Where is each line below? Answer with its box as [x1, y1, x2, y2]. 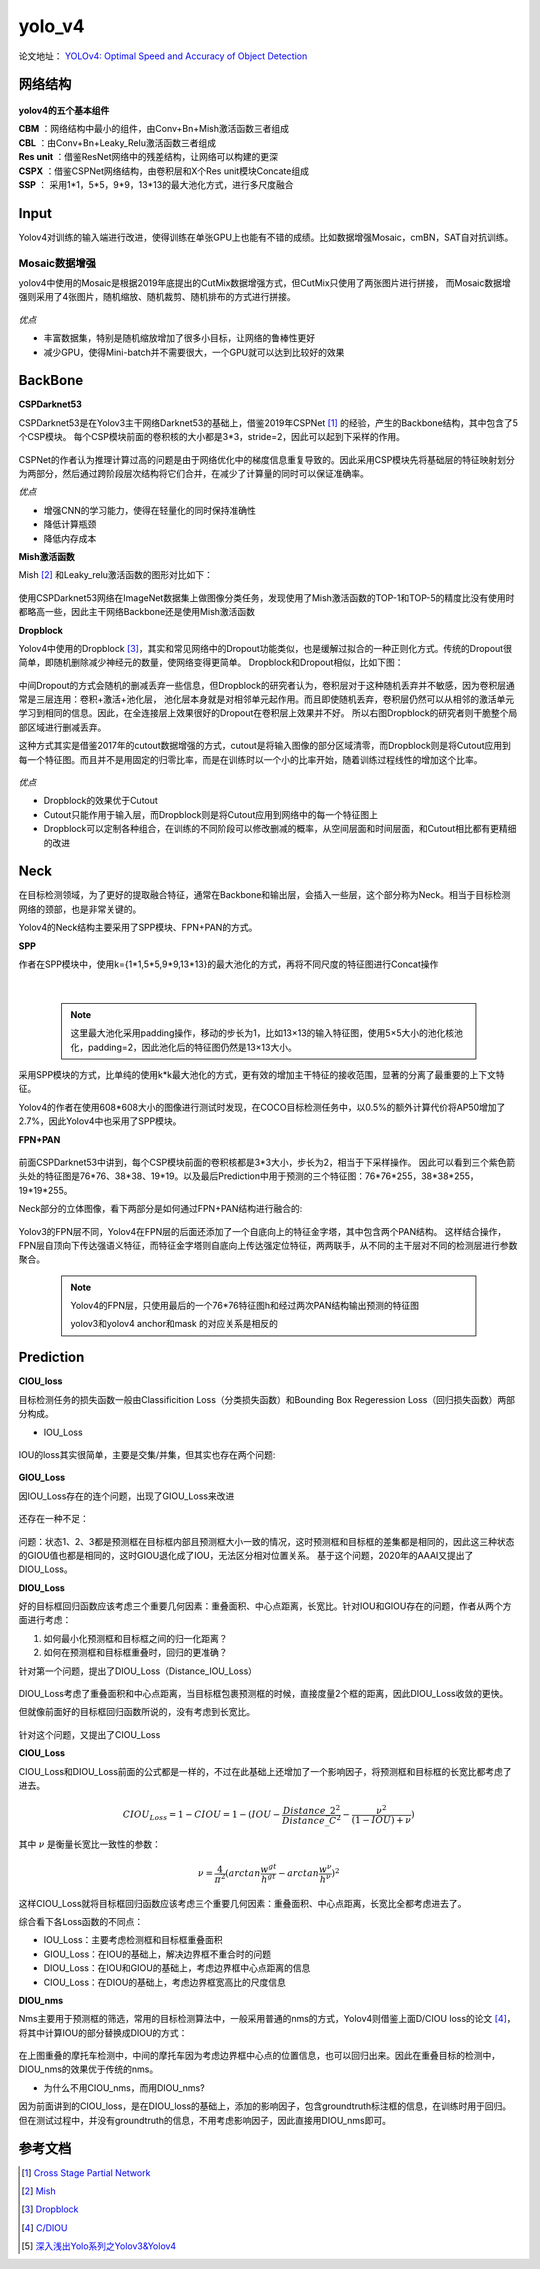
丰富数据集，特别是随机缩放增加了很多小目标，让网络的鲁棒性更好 [43, 332, 315, 344]
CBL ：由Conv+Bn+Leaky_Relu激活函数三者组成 [18, 136, 217, 149]
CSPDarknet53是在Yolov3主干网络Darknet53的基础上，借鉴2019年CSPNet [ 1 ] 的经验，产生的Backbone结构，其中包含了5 [18, 416, 519, 429]
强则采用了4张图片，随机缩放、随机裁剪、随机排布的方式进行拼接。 [18, 291, 297, 303]
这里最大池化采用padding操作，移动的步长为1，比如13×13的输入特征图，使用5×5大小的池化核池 [70, 1027, 464, 1039]
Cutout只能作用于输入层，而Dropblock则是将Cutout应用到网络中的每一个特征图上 [43, 808, 379, 820]
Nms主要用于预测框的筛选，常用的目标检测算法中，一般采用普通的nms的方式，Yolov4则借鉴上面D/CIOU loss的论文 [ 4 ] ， [18, 2013, 516, 2025]
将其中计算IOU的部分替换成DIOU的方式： [18, 2026, 188, 2039]
